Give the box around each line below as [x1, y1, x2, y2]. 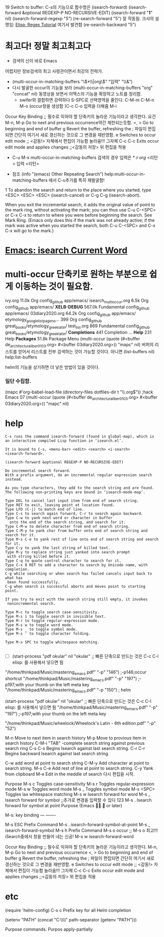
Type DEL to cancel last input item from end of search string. [5, 498, 139, 503]
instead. [5, 477, 23, 481]
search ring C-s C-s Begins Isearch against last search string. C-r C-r [5, 745, 145, 751]
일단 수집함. [5, 378, 31, 384]
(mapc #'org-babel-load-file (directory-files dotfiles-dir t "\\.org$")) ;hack [5, 389, 153, 395]
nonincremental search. [7, 601, 56, 606]
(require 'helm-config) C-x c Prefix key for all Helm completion [5, 907, 131, 913]
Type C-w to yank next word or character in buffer [5, 515, 113, 520]
